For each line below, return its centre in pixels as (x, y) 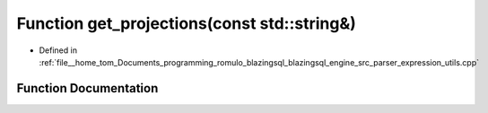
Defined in (58, 50)
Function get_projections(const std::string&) (186, 23)
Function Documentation (87, 88)
